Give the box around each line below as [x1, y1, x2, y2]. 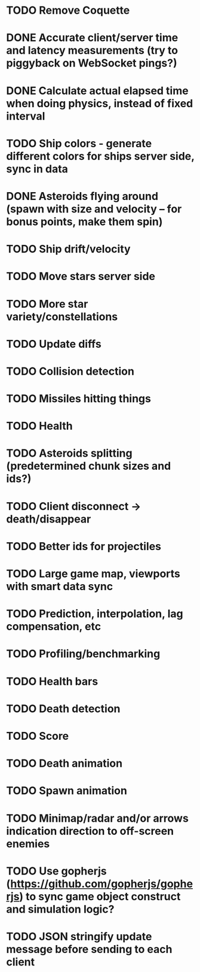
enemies [6, 837, 50, 850]
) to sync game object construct [19, 889, 181, 903]
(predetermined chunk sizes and [6, 459, 171, 473]
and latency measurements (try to [6, 44, 178, 57]
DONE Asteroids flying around [6, 189, 159, 203]
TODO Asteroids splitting [6, 446, 133, 460]
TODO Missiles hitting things [6, 392, 151, 406]
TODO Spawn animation [6, 784, 127, 798]
